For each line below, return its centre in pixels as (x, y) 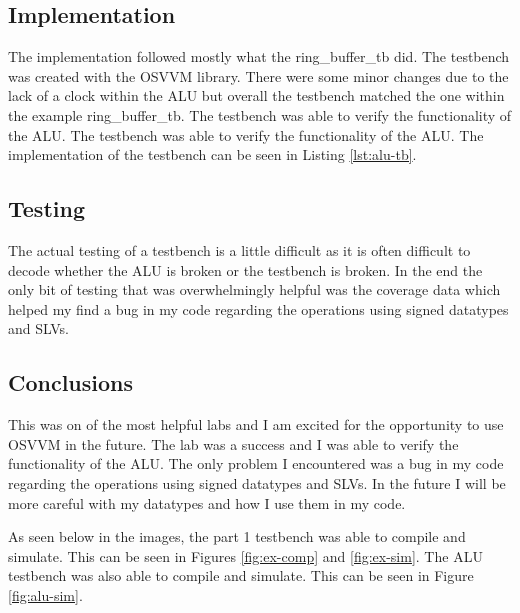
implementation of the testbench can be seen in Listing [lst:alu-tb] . (212, 154)
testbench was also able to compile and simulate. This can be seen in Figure (241, 575)
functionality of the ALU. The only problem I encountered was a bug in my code (256, 463)
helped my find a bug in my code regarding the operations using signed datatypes (258, 308)
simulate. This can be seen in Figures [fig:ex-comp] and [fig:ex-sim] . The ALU (245, 555)
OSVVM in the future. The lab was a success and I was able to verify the (233, 443)
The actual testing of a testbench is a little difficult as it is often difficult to (239, 249)
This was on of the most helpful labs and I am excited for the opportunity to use (256, 424)
